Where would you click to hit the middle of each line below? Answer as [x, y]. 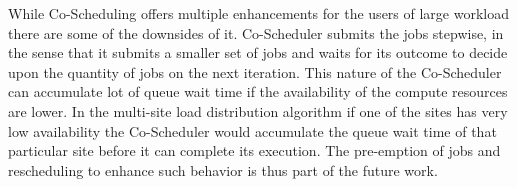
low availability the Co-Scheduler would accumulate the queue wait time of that [252, 130]
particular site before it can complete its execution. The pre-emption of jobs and [254, 150]
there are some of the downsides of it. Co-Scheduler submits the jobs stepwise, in [256, 32]
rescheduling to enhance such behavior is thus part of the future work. [223, 169]
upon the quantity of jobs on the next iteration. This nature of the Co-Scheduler [255, 71]
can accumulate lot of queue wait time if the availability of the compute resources [258, 91]
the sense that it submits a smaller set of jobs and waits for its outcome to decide [258, 52]
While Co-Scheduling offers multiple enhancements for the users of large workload [258, 13]
